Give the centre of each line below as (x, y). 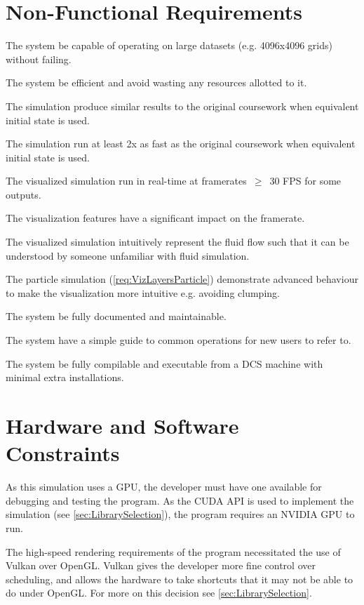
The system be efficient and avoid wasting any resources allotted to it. (156, 82)
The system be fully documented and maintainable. (116, 316)
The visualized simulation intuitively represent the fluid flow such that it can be (177, 242)
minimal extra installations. (65, 377)
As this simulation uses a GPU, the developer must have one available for (164, 487)
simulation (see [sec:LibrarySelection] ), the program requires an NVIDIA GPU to (180, 514)
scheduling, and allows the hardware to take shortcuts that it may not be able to (180, 579)
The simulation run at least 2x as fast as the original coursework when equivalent (181, 144)
